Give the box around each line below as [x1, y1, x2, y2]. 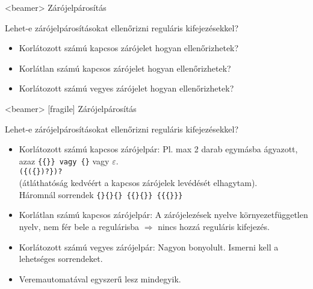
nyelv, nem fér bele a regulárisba [19, 220, 140, 232]
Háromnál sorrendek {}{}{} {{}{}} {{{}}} [19, 188, 183, 200]
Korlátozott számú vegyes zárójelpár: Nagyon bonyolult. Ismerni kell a [19, 240, 279, 253]
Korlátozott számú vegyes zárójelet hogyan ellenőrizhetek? [19, 82, 234, 95]
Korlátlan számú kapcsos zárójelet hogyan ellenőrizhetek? [19, 61, 231, 74]
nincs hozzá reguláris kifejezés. [158, 220, 270, 232]
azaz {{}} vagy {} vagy [19, 154, 110, 167]
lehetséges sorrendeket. [19, 252, 103, 265]
